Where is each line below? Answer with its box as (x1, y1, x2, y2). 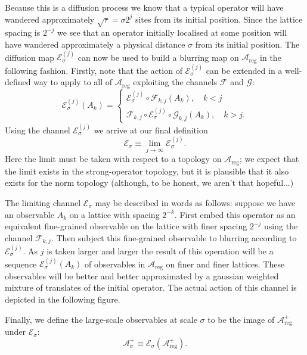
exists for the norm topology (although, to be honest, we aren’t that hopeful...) (5, 176, 294, 189)
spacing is (5, 26, 41, 39)
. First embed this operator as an (174, 208, 296, 220)
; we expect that (239, 152, 299, 165)
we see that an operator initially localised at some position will (57, 26, 287, 39)
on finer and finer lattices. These (166, 257, 285, 270)
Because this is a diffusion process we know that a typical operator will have (5, 1, 284, 13)
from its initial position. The (195, 38, 300, 50)
